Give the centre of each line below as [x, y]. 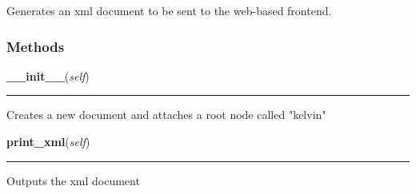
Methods [36, 46]
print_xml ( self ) [48, 141]
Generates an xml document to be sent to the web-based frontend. [169, 10]
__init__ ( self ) [48, 75]
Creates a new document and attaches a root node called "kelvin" [166, 115]
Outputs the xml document [73, 180]
